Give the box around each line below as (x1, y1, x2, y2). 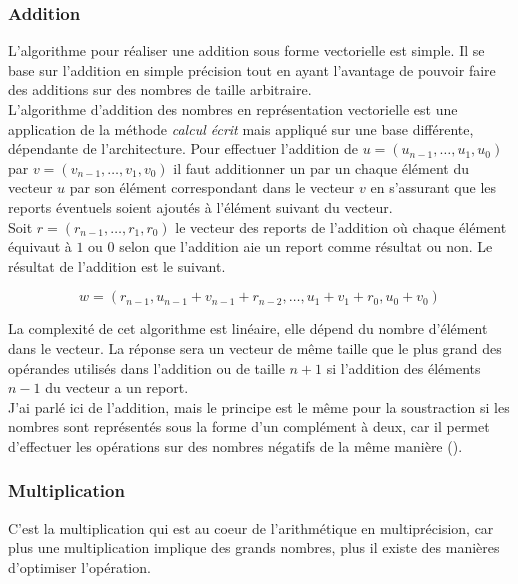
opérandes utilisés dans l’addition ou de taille (8, 357, 285, 378)
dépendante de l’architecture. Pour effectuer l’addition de (8, 138, 358, 159)
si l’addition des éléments (326, 357, 481, 378)
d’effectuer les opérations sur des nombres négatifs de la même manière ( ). (8, 435, 463, 456)
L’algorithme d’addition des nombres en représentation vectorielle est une (8, 99, 458, 119)
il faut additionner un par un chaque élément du (173, 157, 470, 178)
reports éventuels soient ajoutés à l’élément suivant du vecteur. (8, 196, 393, 217)
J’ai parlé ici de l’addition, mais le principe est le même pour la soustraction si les (8, 396, 510, 417)
